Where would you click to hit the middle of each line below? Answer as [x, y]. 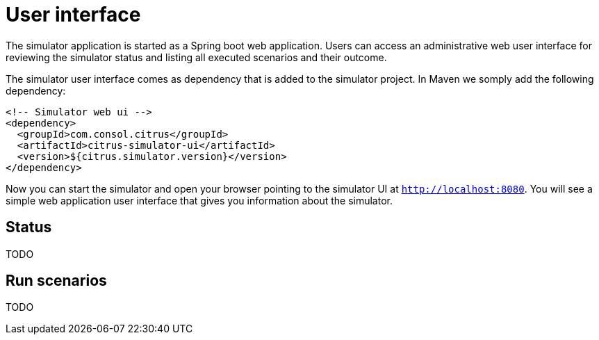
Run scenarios [56, 281]
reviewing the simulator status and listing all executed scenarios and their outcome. [196, 57]
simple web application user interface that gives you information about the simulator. [199, 200]
